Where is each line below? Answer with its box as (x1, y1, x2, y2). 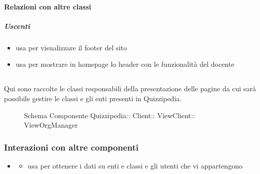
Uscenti (4, 20, 30, 31)
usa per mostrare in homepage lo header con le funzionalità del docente (15, 59, 234, 69)
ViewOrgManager (24, 120, 78, 130)
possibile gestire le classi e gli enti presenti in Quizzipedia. (4, 93, 182, 103)
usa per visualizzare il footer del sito (15, 42, 127, 52)
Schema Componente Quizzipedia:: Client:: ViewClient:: (24, 110, 195, 120)
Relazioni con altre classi (4, 1, 91, 11)
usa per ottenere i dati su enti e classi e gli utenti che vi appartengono (27, 160, 242, 171)
